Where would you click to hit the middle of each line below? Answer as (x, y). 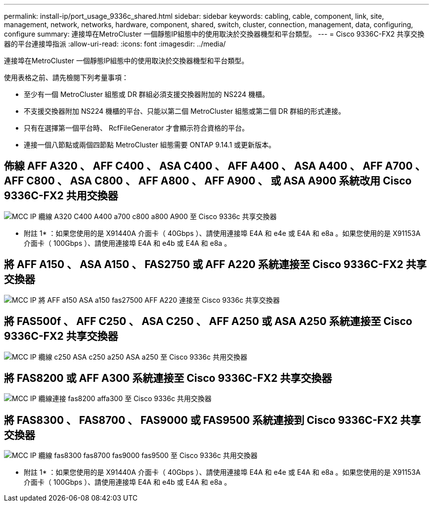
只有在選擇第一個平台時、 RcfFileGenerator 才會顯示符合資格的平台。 (136, 128)
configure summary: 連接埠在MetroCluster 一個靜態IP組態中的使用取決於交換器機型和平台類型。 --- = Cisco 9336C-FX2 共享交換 (214, 34)
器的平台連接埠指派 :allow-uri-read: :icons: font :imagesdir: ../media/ (115, 44)
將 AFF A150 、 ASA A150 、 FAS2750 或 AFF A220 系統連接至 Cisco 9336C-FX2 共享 (215, 265)
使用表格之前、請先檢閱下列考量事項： (66, 77)
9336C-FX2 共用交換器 (61, 196)
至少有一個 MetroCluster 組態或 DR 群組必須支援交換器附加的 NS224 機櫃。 (147, 94)
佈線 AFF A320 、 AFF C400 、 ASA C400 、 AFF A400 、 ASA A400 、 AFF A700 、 (215, 166)
